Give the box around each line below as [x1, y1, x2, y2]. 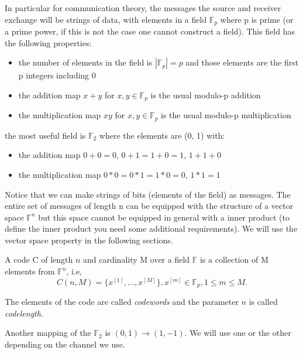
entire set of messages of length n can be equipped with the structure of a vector [5, 200, 294, 212]
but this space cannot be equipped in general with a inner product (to [38, 211, 290, 223]
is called [249, 295, 278, 308]
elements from [5, 265, 55, 277]
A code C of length [5, 253, 73, 266]
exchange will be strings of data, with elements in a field [5, 13, 207, 25]
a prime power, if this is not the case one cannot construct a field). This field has [5, 25, 295, 37]
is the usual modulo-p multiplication [161, 109, 291, 121]
